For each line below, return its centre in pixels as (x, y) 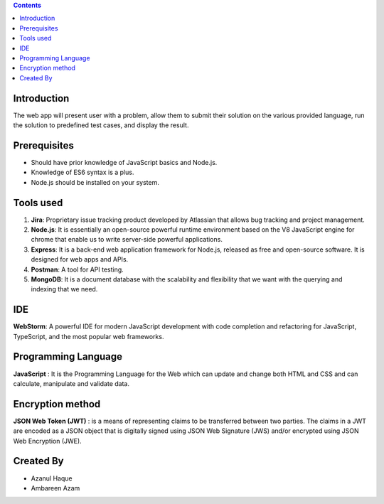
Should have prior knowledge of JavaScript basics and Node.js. (124, 162)
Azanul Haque (52, 478)
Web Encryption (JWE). (47, 441)
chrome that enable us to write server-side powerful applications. (127, 240)
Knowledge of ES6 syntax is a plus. (82, 172)
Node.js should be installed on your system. (95, 182)
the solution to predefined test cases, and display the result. (101, 125)
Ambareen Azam (55, 488)
